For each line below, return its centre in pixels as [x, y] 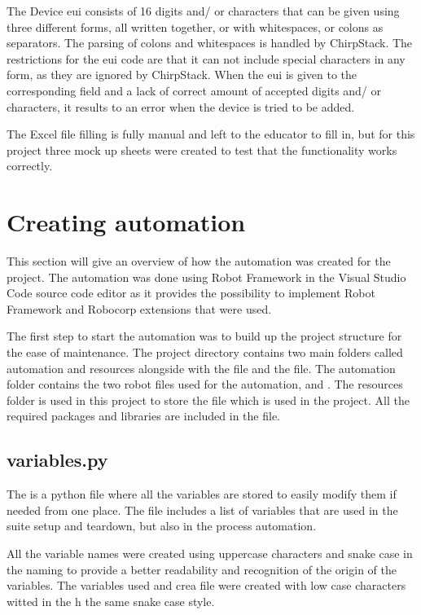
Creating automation [126, 222]
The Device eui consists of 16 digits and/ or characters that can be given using [203, 11]
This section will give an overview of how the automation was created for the [199, 261]
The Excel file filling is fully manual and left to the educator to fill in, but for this [211, 134]
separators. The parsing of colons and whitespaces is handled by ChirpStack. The [210, 43]
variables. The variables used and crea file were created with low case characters [206, 585]
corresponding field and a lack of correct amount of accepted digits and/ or [194, 90]
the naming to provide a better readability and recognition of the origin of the [202, 569]
